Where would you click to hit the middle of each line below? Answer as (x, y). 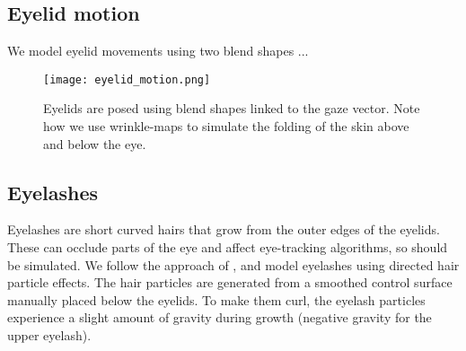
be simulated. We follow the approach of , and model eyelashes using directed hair (233, 264)
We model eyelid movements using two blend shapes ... (158, 51)
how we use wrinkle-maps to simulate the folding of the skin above (226, 126)
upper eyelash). (49, 335)
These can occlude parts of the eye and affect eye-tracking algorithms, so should (228, 247)
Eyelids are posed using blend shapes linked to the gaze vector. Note (232, 108)
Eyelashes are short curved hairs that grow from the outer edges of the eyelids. (224, 229)
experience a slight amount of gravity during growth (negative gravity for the (220, 317)
